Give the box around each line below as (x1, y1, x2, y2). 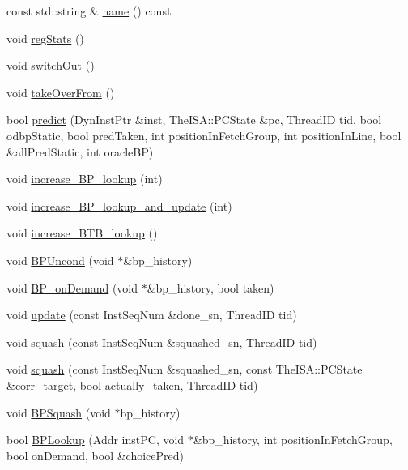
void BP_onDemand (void (6, 279, 138, 296)
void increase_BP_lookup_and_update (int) (6, 197, 232, 214)
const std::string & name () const (6, 2, 172, 19)
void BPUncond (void (6, 251, 114, 268)
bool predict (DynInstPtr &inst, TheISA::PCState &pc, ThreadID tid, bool (6, 111, 382, 128)
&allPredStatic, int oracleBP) (6, 143, 154, 160)
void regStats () (6, 29, 84, 46)
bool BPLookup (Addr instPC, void (6, 431, 185, 448)
